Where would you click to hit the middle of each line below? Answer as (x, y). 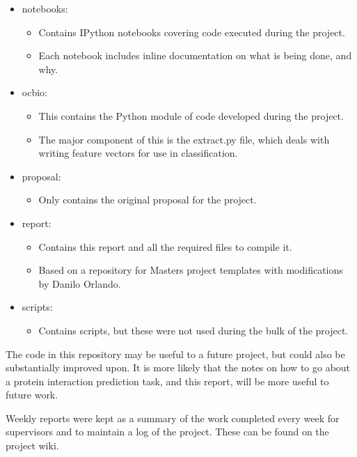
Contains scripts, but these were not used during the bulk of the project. (193, 330)
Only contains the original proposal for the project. (148, 200)
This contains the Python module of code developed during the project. (191, 115)
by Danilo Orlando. (80, 283)
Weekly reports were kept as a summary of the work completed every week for (173, 418)
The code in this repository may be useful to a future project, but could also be (175, 354)
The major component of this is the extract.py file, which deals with (184, 139)
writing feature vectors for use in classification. (138, 153)
